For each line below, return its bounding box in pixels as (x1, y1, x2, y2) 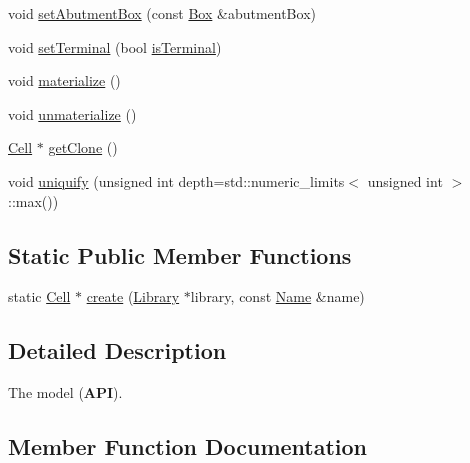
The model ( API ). (8, 382, 123, 403)
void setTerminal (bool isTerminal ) (8, 36, 222, 57)
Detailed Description (8, 335, 227, 366)
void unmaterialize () (8, 103, 137, 124)
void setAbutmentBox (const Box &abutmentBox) (8, 3, 316, 23)
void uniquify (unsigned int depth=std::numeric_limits (8, 170, 345, 191)
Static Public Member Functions (8, 239, 352, 270)
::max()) (8, 190, 59, 211)
